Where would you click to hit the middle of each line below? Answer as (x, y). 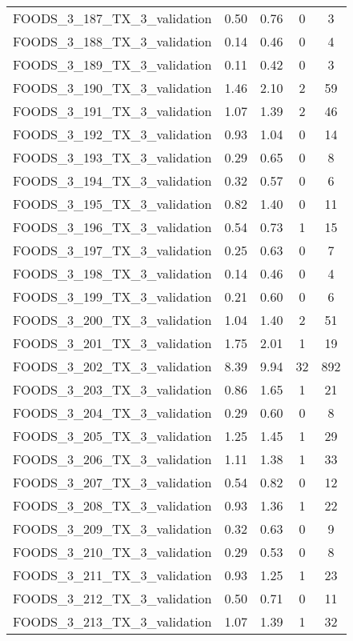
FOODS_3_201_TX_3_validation (112, 343)
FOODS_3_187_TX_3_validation (112, 18)
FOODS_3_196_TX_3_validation (112, 227)
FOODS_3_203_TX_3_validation (112, 389)
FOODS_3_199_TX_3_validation (112, 296)
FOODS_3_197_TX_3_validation (112, 250)
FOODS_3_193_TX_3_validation (112, 157)
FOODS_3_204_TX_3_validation (112, 413)
